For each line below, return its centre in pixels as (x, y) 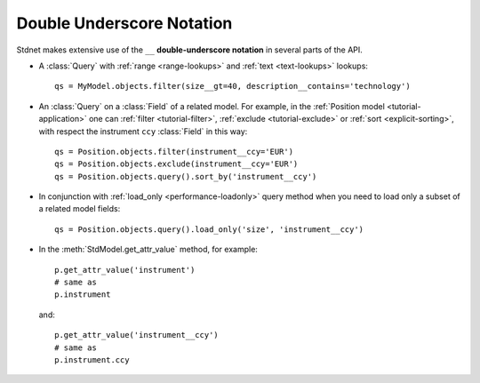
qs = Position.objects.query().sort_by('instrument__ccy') (186, 176)
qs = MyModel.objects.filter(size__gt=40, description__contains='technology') (232, 86)
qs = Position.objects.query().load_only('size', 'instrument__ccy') (209, 229)
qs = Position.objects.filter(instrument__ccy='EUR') (174, 152)
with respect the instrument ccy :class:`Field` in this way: (143, 131)
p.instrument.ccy (92, 359)
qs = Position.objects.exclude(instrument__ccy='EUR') (176, 164)
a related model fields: (80, 209)
